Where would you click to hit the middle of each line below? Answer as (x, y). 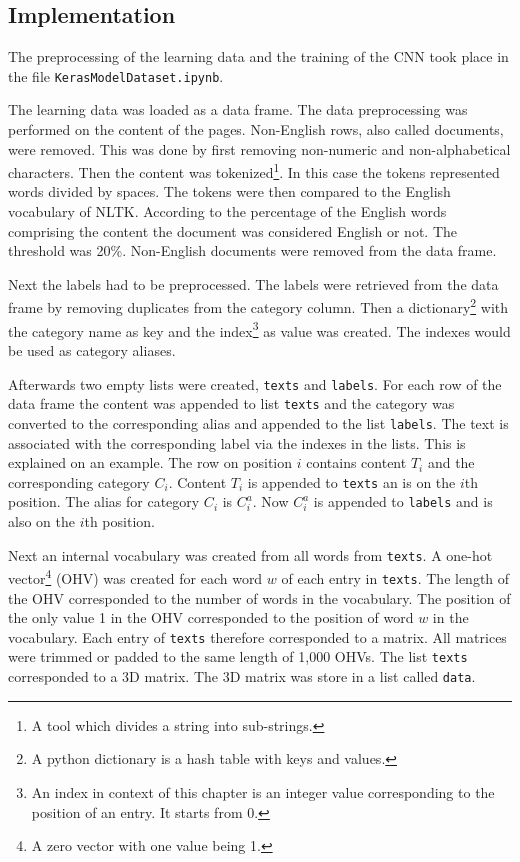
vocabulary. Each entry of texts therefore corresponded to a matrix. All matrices (257, 636)
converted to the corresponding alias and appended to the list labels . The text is (258, 422)
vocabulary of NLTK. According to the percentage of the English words (227, 211)
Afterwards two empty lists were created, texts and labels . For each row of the (255, 383)
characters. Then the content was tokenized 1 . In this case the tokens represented (254, 170)
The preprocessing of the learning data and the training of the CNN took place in (258, 56)
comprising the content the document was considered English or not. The (232, 230)
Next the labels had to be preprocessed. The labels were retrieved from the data (253, 283)
